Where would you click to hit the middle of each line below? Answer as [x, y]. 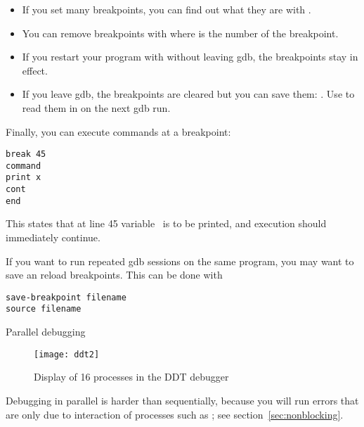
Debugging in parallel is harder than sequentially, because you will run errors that [182, 400]
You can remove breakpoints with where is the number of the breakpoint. [180, 33]
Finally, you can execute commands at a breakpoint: [118, 131]
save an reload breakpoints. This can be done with [114, 275]
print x [24, 178]
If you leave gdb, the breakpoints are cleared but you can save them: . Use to [188, 94]
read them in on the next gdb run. [96, 107]
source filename [44, 309]
